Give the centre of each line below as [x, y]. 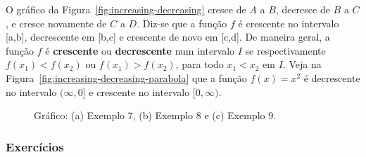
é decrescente [332, 77]
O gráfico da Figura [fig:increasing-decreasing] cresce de [126, 9]
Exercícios [35, 146]
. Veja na [302, 64]
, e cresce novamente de [56, 23]
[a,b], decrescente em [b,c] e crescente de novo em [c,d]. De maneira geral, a [168, 37]
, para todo [200, 64]
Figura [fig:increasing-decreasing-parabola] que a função [126, 77]
